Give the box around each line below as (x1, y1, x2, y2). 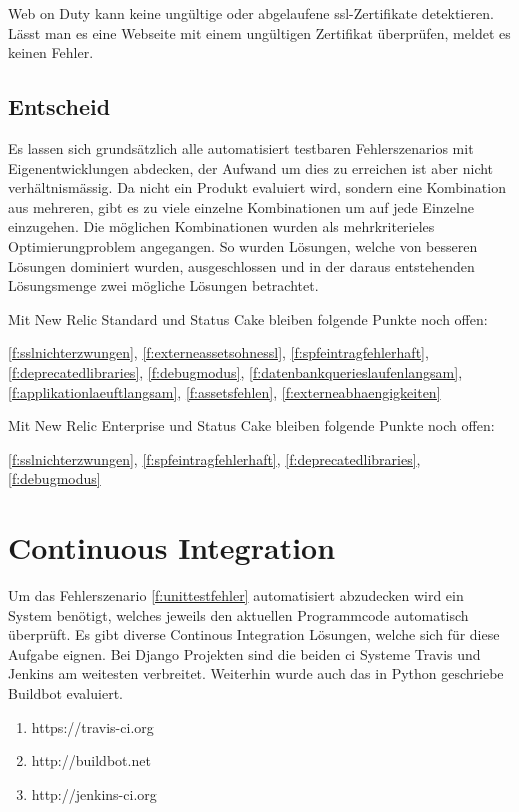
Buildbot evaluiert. (8, 682, 123, 703)
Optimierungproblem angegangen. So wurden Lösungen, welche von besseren (8, 235, 478, 256)
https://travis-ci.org (31, 716, 154, 737)
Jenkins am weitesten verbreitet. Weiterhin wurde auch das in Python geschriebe (8, 663, 504, 684)
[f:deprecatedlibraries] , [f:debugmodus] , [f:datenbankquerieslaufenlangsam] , (8, 361, 463, 382)
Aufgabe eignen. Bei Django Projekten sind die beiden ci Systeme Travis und (8, 643, 481, 664)
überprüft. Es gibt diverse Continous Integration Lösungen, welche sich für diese (8, 624, 500, 645)
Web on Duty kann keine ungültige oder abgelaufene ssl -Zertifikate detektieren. (8, 3, 494, 23)
